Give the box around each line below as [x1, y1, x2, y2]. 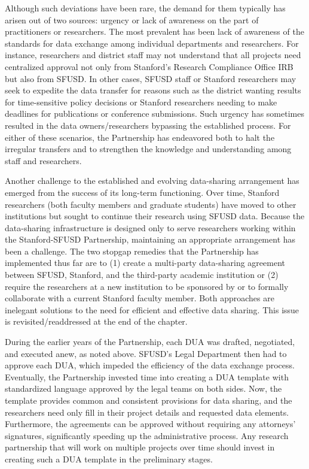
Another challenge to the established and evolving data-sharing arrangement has [5, 174, 299, 187]
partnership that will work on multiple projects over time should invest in [5, 441, 275, 453]
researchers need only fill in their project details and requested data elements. [5, 406, 289, 418]
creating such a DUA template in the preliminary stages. [5, 452, 213, 465]
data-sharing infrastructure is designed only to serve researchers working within [5, 221, 296, 234]
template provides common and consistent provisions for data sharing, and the [5, 394, 292, 406]
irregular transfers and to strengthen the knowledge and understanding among [5, 143, 292, 155]
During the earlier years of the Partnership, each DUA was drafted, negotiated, [5, 335, 295, 348]
